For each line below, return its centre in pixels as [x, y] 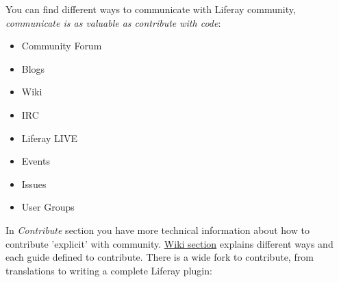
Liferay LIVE [49, 138]
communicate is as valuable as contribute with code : [113, 22]
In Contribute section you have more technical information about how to [158, 230]
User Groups [48, 207]
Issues [34, 184]
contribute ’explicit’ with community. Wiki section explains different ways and [169, 243]
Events [36, 161]
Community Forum [62, 46]
